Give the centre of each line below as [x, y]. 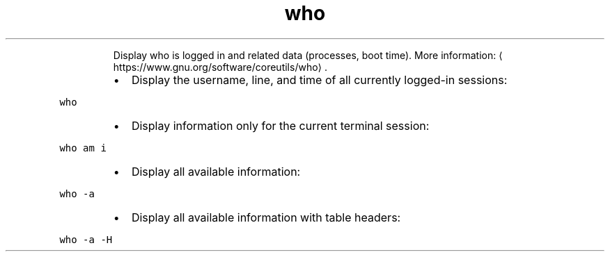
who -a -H [86, 239]
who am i [83, 148]
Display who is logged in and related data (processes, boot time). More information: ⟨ [308, 55]
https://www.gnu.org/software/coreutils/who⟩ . [220, 67]
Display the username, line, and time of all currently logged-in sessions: [319, 80]
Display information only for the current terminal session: [280, 125]
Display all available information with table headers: [266, 217]
